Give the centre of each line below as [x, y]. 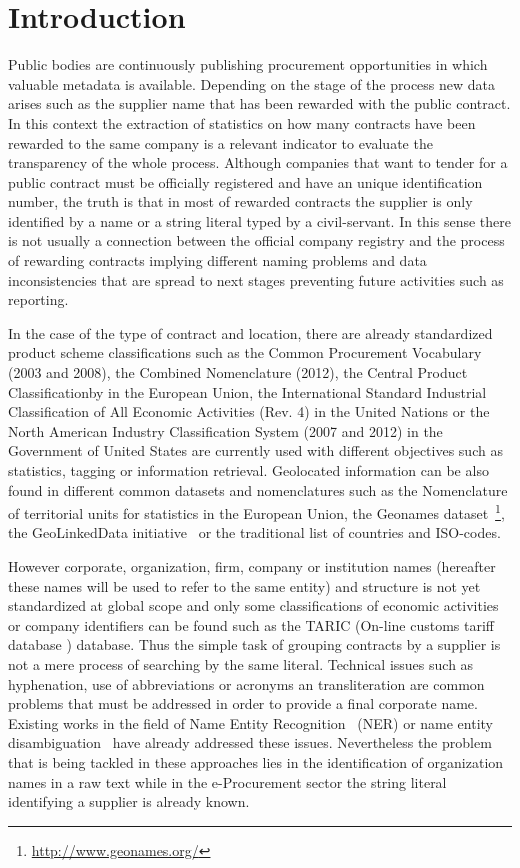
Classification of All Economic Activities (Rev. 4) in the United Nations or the [249, 411]
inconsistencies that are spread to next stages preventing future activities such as [256, 279]
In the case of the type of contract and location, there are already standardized [250, 332]
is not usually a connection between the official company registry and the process [256, 240]
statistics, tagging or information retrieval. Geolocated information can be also [248, 470]
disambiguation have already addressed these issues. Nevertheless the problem [250, 742]
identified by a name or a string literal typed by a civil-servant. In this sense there [260, 220]
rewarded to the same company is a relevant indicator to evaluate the [220, 142]
